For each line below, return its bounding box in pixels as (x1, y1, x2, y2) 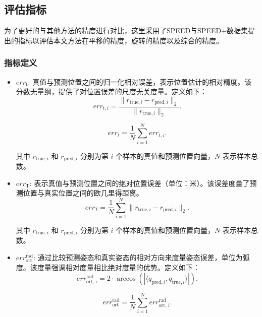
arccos (117, 275, 136, 283)
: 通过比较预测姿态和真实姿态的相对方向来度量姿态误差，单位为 (33, 251, 243, 262)
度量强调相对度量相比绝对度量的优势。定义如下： (37, 262, 200, 272)
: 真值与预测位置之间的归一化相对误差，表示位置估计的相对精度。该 (28, 76, 252, 87)
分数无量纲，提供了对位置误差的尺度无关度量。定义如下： (16, 86, 207, 97)
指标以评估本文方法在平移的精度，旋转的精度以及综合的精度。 (18, 35, 223, 45)
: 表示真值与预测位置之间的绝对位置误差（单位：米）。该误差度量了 (29, 177, 250, 188)
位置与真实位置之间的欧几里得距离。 (23, 187, 143, 198)
